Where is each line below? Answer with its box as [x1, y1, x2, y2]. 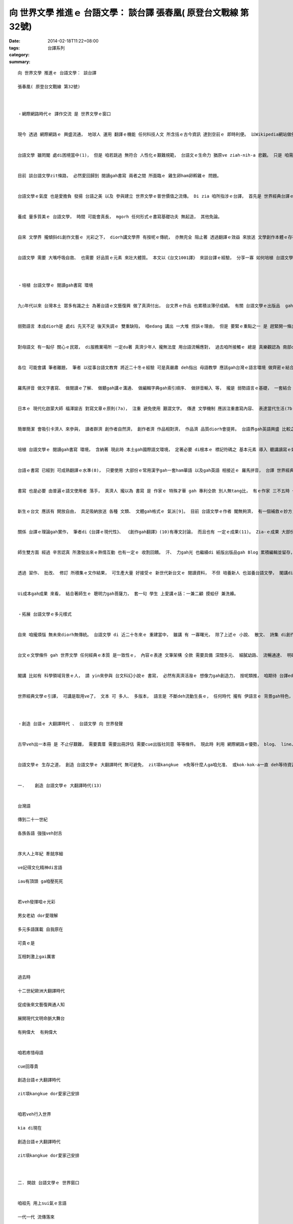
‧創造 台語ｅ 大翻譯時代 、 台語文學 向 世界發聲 [18, 721, 123, 727]
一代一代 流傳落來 [18, 1214, 55, 1220]
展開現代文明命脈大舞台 [18, 1015, 65, 1021]
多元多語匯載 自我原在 [18, 926, 63, 932]
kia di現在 [18, 1125, 42, 1131]
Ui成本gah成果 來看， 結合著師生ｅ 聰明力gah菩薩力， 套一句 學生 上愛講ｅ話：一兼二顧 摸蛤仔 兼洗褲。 [18, 590, 239, 596]
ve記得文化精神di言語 [18, 865, 63, 871]
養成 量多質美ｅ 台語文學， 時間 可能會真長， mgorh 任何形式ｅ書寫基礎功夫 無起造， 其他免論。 [18, 214, 222, 220]
